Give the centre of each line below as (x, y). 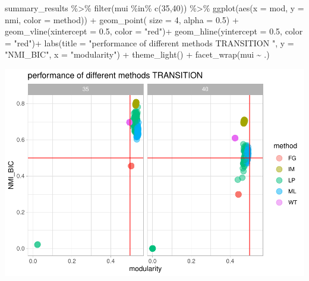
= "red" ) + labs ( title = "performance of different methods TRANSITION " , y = (149, 42)
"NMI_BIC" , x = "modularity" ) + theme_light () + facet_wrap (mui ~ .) (137, 54)
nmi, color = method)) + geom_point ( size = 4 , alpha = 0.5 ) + (122, 19)
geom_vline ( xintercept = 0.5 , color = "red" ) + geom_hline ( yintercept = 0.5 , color (154, 31)
